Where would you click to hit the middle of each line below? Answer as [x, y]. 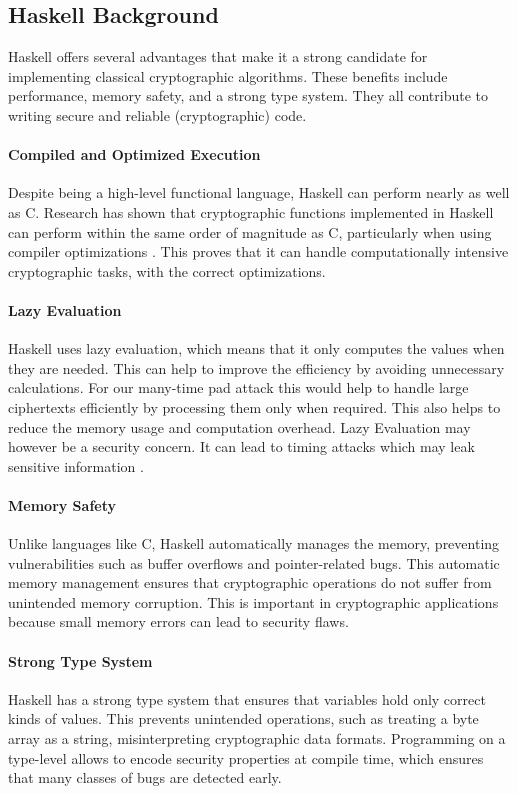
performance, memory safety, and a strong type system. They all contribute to [248, 95]
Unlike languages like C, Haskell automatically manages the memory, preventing [254, 543]
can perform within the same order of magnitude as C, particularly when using [250, 231]
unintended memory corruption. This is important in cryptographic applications [253, 601]
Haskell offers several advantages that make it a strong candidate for [218, 56]
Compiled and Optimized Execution [134, 154]
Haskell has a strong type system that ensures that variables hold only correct [247, 698]
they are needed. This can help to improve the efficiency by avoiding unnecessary [256, 367]
